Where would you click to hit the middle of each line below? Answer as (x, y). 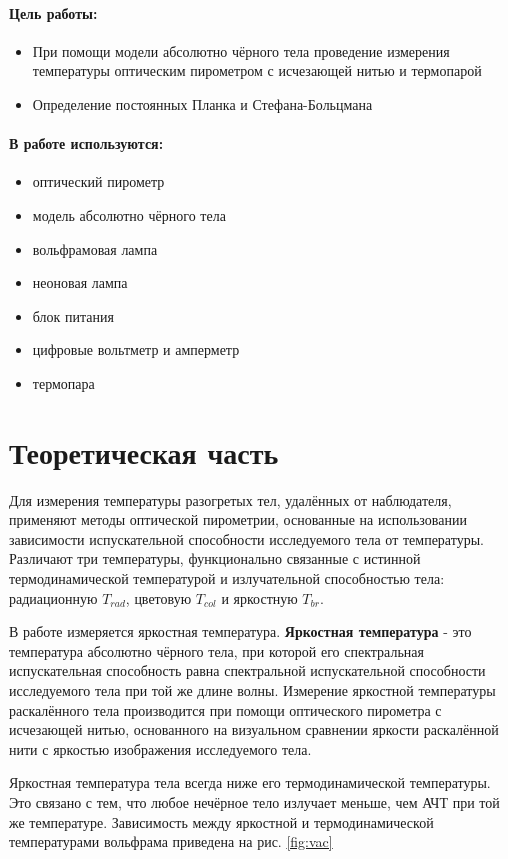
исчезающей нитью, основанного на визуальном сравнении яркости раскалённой (254, 729)
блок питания (73, 315)
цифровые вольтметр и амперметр (136, 349)
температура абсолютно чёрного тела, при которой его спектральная (216, 650)
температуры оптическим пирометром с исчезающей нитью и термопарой (257, 70)
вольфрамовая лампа (95, 248)
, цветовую (158, 597)
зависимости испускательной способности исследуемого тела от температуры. (246, 538)
